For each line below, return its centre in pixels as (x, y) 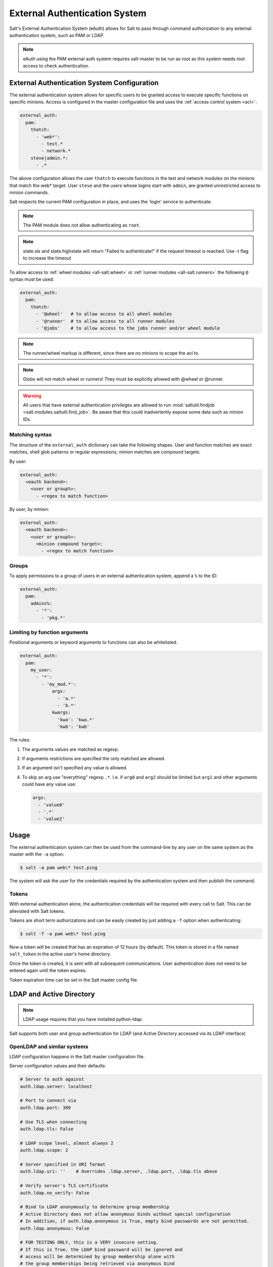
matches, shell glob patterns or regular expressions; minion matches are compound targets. (105, 452)
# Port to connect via (48, 1101)
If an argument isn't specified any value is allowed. (75, 768)
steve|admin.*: (49, 158)
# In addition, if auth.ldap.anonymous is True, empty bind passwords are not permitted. (135, 1221)
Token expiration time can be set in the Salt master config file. (74, 980)
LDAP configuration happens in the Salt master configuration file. (77, 1056)
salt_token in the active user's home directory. (60, 954)
